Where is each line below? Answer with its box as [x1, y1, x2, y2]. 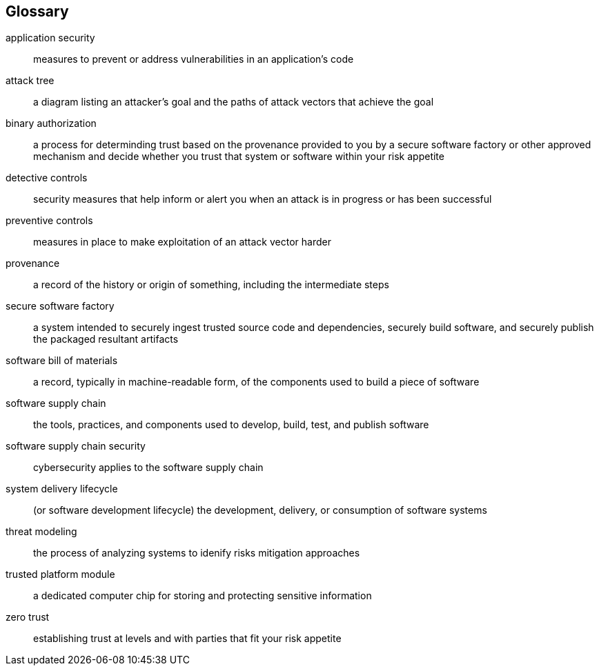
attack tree [6, 74, 55, 87]
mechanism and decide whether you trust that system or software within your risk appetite [33, 150, 444, 163]
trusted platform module [6, 568, 115, 581]
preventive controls [6, 214, 93, 227]
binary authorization [6, 117, 97, 130]
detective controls [6, 172, 88, 184]
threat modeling [6, 525, 77, 538]
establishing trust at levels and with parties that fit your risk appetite [33, 632, 342, 645]
